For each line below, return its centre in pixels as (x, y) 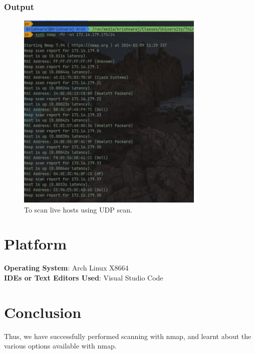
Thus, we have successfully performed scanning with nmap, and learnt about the (128, 336)
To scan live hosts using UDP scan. (78, 209)
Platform (36, 244)
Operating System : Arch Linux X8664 (66, 268)
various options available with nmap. (60, 346)
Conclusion (43, 312)
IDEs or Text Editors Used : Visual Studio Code (84, 277)
